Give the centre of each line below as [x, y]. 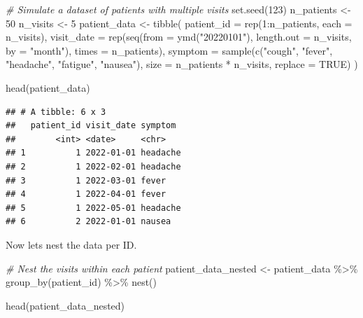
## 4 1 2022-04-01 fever [86, 194]
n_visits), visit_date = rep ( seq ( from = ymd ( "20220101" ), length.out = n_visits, [179, 37]
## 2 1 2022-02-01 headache [93, 166]
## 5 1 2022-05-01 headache [93, 208]
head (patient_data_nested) [65, 305]
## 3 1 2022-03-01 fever [86, 180]
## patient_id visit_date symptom [91, 126]
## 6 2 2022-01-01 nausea [88, 222]
